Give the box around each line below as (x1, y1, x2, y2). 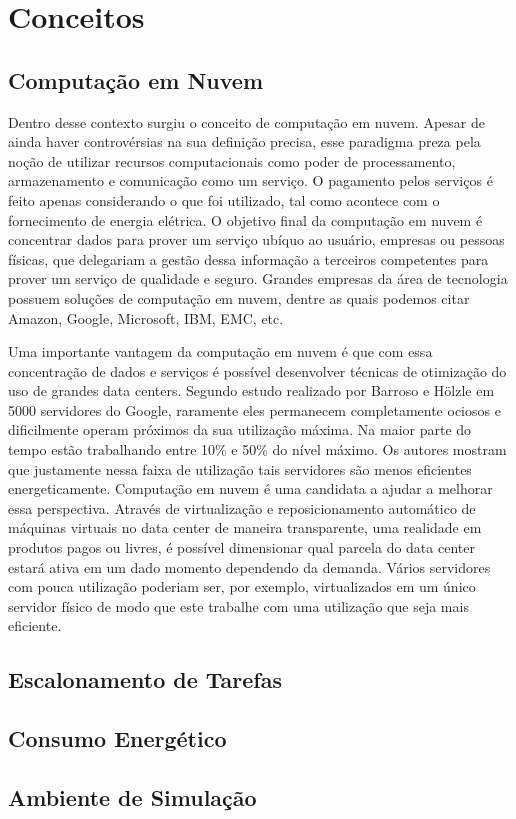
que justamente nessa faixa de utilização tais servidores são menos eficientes (8, 458, 472, 479)
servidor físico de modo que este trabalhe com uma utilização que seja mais (8, 595, 469, 616)
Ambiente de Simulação (8, 781, 257, 812)
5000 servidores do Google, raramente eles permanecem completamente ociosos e (8, 399, 501, 420)
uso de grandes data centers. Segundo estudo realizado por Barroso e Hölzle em (8, 380, 495, 401)
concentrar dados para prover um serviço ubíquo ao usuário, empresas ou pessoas (8, 229, 505, 250)
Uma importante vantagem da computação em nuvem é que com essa (8, 341, 433, 362)
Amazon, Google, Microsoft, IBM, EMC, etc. (8, 307, 284, 328)
